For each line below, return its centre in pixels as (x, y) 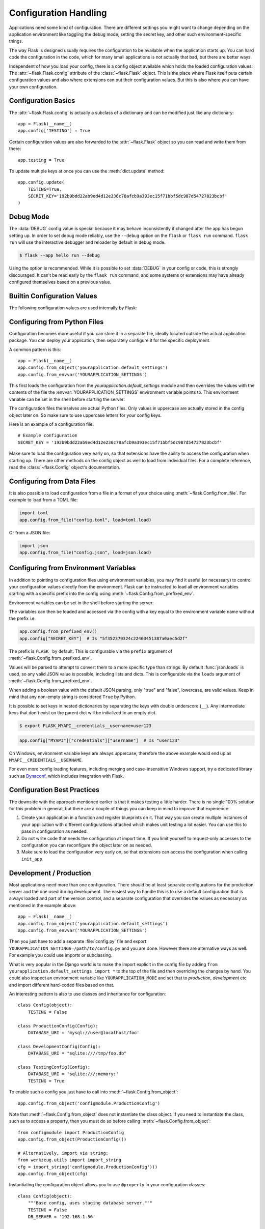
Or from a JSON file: (29, 532)
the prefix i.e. (23, 618)
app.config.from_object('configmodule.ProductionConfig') (89, 1103)
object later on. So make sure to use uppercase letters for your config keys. (85, 415)
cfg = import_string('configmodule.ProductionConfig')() (88, 1167)
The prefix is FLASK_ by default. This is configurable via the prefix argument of (91, 651)
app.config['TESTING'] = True (54, 131)
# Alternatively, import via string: (63, 1153)
